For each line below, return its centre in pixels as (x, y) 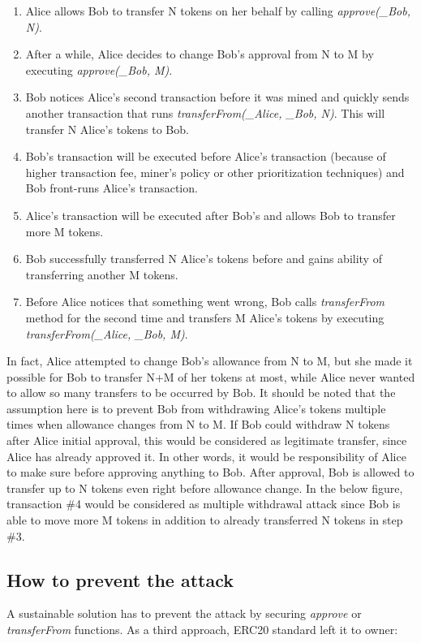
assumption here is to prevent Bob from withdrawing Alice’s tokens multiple (196, 408)
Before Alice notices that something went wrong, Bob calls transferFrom (205, 302)
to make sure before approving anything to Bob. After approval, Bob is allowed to (210, 472)
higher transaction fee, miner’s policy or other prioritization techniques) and (215, 172)
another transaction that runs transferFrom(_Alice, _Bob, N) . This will (205, 112)
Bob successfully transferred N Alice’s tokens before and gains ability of (204, 259)
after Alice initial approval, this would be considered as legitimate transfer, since (207, 440)
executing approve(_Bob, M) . (99, 69)
